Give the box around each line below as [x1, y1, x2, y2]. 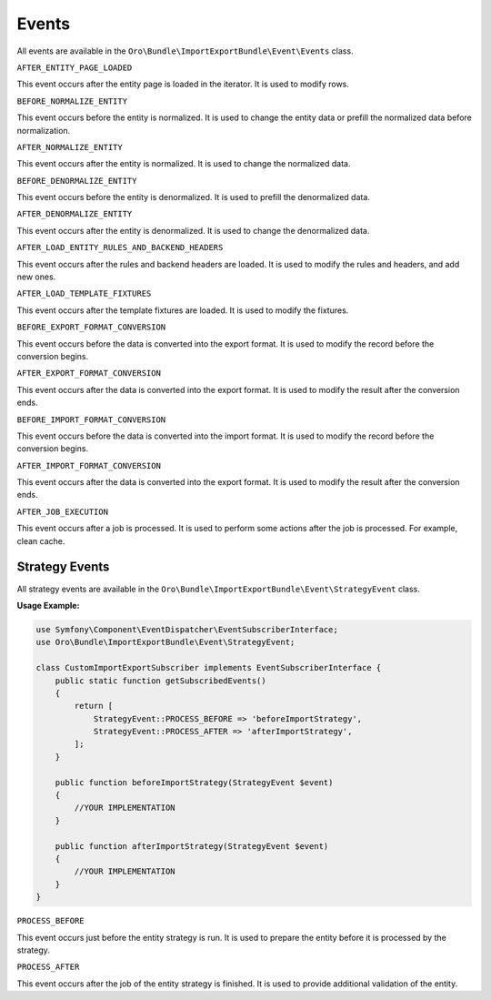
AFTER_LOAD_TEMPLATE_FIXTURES [16, 288, 152, 299]
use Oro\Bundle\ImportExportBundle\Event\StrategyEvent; [35, 637, 296, 648]
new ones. [16, 271, 56, 282]
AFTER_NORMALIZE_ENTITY [16, 142, 123, 152]
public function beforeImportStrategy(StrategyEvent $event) [55, 777, 334, 787]
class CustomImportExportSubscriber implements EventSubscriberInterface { [35, 662, 382, 673]
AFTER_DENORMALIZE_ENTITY [16, 209, 133, 219]
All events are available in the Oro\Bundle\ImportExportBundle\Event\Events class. [16, 45, 354, 56]
